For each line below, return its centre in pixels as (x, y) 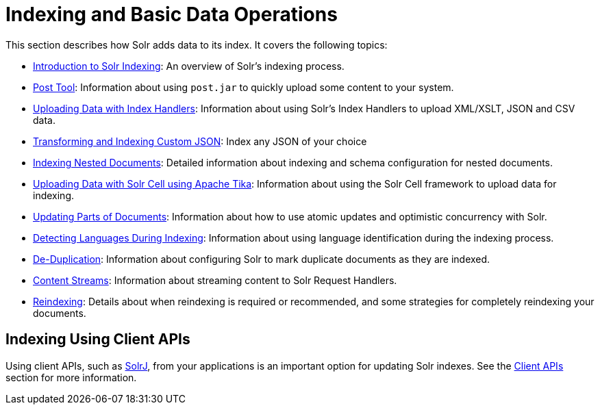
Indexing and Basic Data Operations (172, 14)
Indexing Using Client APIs (98, 339)
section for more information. (71, 377)
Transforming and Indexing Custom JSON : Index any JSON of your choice (200, 141)
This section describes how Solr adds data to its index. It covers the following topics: (197, 44)
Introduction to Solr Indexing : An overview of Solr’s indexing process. (189, 66)
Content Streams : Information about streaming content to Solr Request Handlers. (215, 280)
